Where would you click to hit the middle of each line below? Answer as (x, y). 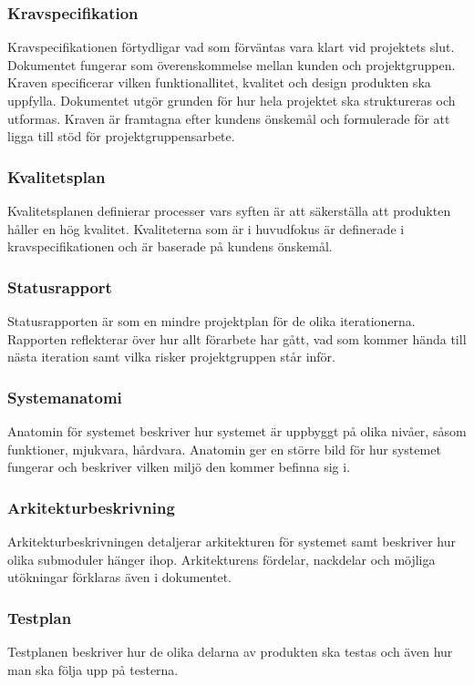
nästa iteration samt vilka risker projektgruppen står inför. (171, 357)
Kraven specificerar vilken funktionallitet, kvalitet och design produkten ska (219, 82)
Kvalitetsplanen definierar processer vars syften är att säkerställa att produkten (229, 210)
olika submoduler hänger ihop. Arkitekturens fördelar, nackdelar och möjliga (222, 559)
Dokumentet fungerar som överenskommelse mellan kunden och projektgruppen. (232, 64)
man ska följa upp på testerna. (93, 669)
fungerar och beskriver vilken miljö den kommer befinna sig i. (179, 467)
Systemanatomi (65, 397)
